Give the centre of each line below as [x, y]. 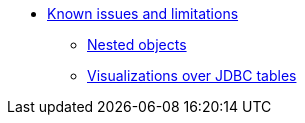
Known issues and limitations [143, 13]
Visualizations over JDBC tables [192, 75]
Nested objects [137, 44]
